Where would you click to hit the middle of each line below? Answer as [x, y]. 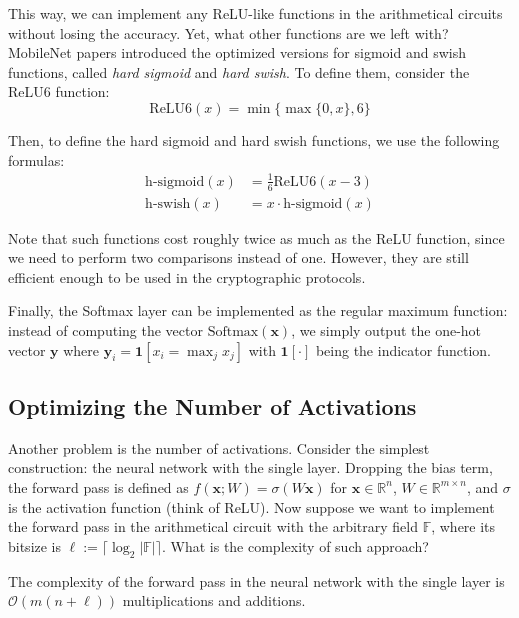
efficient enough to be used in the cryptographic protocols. [187, 276]
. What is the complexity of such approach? [295, 545]
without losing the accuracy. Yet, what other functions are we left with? [228, 32]
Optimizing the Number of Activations [212, 405]
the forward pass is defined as [98, 486]
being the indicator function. [403, 349]
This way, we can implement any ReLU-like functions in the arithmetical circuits [255, 13]
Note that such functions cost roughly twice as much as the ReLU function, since [256, 237]
